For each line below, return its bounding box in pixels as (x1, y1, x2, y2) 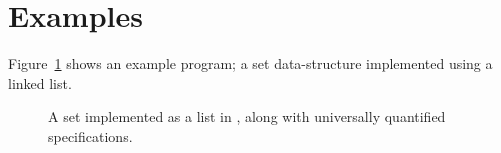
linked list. (8, 72, 72, 93)
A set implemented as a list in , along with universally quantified (48, 106, 446, 127)
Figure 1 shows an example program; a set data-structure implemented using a (8, 53, 493, 74)
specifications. (48, 125, 133, 146)
